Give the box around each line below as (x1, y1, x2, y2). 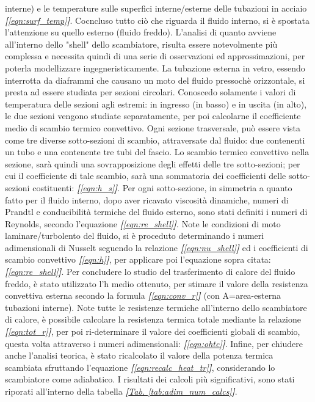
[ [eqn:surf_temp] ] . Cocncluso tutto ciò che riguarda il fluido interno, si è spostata (5, 13, 310, 26)
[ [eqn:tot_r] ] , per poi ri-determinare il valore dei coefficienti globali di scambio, (5, 325, 300, 338)
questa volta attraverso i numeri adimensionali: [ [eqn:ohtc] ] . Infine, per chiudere (5, 337, 303, 349)
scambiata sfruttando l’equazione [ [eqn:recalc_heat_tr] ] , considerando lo (5, 360, 275, 373)
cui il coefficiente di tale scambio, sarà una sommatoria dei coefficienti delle (5, 169, 286, 182)
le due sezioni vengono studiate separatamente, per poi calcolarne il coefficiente (5, 109, 301, 122)
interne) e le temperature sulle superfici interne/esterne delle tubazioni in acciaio (5, 2, 307, 14)
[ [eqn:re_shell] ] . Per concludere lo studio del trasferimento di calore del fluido (5, 265, 295, 278)
